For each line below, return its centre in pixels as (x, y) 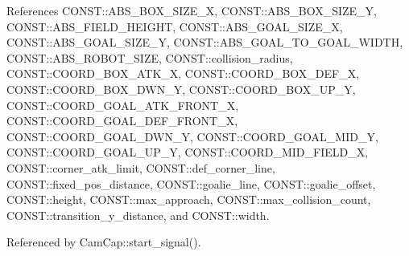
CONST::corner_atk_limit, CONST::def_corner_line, (141, 167)
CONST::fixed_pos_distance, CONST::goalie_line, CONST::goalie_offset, (191, 183)
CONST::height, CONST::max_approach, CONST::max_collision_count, (189, 199)
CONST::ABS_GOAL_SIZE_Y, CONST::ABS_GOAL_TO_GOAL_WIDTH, (205, 42)
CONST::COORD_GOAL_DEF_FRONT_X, (122, 121)
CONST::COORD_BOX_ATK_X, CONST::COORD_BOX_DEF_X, (183, 73)
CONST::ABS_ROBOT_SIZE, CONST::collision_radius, (150, 57)
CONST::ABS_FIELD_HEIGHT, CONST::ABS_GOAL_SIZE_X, (175, 26)
